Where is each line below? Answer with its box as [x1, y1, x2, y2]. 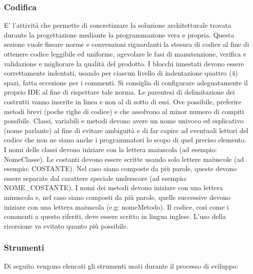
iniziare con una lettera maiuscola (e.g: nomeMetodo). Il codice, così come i [4, 201, 229, 212]
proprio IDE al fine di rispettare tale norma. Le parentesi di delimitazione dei [4, 87, 235, 97]
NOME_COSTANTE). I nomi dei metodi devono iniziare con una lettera [4, 182, 223, 193]
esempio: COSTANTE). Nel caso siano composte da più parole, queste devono [4, 163, 237, 174]
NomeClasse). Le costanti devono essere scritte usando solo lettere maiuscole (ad [4, 154, 244, 164]
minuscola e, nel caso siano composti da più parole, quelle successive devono [4, 192, 231, 202]
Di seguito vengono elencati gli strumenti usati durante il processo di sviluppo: [4, 260, 238, 271]
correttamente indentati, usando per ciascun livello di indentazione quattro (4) [4, 68, 238, 78]
